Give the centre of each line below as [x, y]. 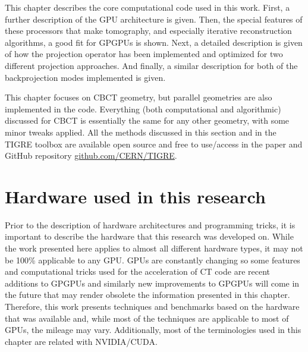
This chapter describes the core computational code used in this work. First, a [147, 7]
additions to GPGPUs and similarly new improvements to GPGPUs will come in [152, 283]
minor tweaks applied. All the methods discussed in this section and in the [141, 132]
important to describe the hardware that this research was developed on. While [149, 236]
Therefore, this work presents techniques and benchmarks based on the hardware [152, 306]
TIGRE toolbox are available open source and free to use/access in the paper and [154, 144]
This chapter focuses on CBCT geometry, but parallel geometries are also [139, 97]
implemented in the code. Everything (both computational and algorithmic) [143, 109]
